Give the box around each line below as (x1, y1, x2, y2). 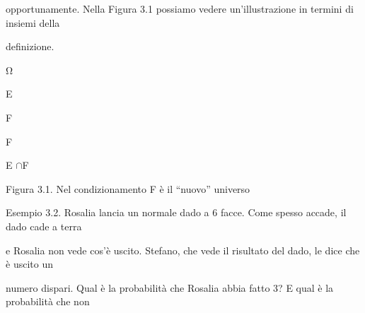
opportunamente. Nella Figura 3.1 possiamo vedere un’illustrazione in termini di (6, 1, 354, 16)
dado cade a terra (6, 218, 82, 233)
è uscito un (6, 256, 53, 271)
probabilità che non (6, 294, 90, 309)
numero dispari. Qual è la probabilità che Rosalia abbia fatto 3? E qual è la (6, 280, 334, 295)
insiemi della (6, 15, 60, 30)
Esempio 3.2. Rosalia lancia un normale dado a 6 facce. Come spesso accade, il (6, 205, 347, 220)
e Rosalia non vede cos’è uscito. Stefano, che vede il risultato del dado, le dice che (6, 242, 360, 257)
